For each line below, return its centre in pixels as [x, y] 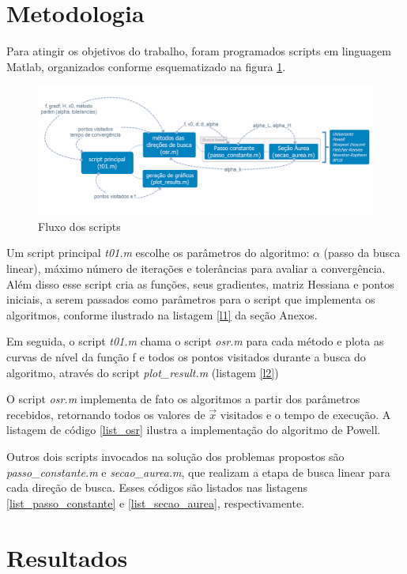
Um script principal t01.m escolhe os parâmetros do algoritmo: [158, 253]
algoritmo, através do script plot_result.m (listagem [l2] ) [143, 372]
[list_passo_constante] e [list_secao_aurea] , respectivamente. [156, 502]
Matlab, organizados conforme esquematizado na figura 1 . [146, 66]
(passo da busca [362, 253]
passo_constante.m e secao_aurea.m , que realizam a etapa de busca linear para [198, 472]
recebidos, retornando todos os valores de [106, 414]
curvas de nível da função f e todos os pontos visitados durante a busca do [186, 357]
